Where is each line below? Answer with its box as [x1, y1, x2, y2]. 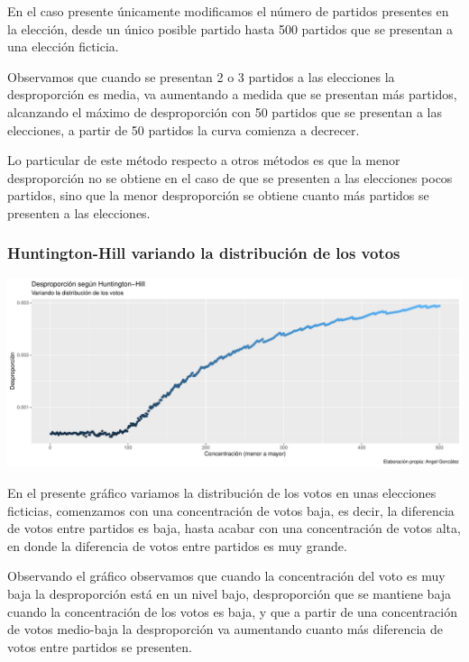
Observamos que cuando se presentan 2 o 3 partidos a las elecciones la [7, 67, 395, 86]
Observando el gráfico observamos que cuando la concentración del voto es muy [7, 566, 446, 585]
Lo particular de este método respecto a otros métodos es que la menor [7, 151, 400, 170]
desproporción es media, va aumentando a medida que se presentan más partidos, [7, 85, 457, 104]
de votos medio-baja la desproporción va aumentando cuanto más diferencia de [7, 620, 443, 639]
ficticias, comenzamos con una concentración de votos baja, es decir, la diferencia [7, 501, 455, 519]
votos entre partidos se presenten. [7, 637, 192, 656]
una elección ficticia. [7, 37, 119, 56]
